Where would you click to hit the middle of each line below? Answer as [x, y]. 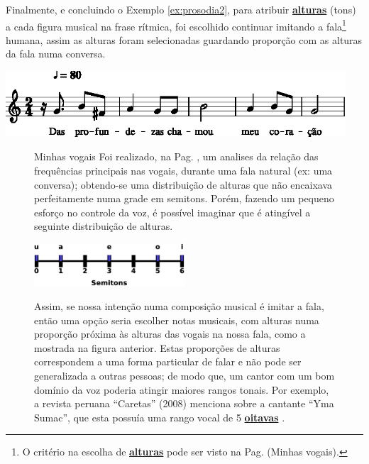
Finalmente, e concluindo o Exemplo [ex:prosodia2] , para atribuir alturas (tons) [181, 9]
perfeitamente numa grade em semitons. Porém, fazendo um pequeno [184, 198]
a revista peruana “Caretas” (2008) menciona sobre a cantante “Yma [184, 403]
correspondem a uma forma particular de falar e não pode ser [168, 361]
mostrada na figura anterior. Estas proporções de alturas [157, 347]
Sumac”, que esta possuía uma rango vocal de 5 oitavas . [160, 417]
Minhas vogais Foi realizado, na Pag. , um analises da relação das [176, 156]
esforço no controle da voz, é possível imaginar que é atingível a [172, 212]
